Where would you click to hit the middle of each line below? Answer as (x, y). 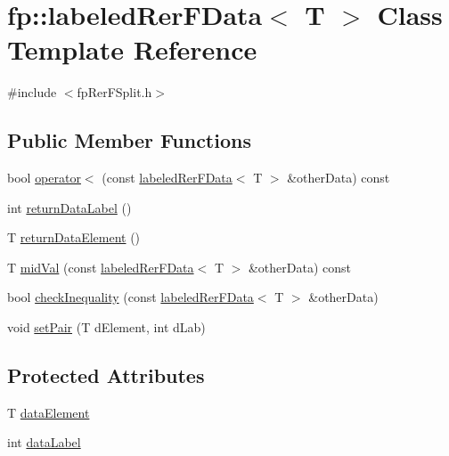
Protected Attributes (106, 375)
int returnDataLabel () (69, 207)
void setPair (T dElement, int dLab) (106, 327)
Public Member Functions (129, 140)
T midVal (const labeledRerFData (101, 267)
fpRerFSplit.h (114, 92)
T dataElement (49, 412)
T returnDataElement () (74, 237)
